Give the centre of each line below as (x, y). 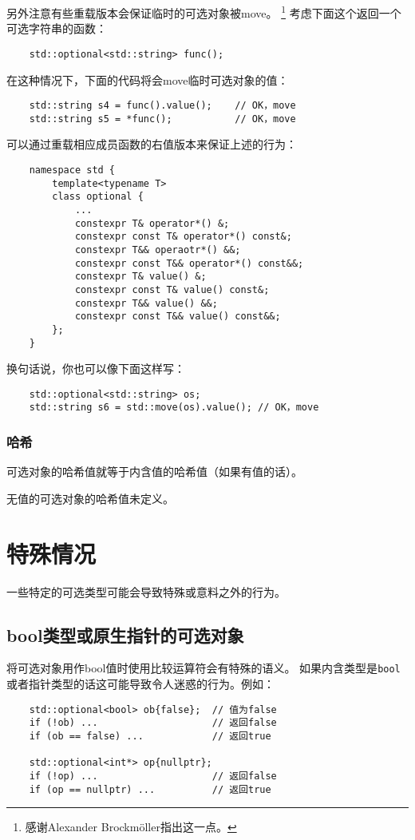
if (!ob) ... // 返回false (153, 723)
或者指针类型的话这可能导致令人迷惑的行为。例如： (140, 684)
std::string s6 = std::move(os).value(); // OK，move (174, 408)
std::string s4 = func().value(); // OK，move (162, 106)
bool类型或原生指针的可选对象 (125, 634)
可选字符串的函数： (57, 28)
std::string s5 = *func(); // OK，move (162, 119)
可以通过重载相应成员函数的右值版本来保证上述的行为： (152, 144)
